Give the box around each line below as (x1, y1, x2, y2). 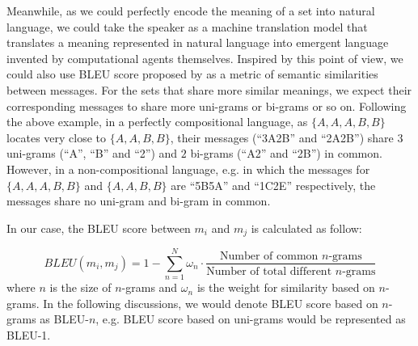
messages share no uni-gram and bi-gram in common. (6, 192, 271, 209)
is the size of (49, 279, 112, 296)
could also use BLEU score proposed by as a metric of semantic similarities (6, 65, 378, 82)
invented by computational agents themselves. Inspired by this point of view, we (6, 49, 403, 66)
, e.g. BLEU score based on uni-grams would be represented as (95, 310, 406, 327)
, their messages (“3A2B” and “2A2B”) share (170, 129, 394, 146)
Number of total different (206, 265, 332, 277)
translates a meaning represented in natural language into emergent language (6, 34, 389, 51)
